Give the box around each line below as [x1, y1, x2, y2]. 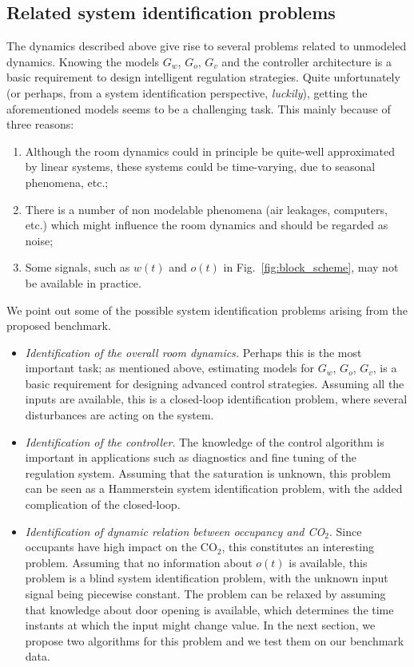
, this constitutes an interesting [221, 538, 375, 555]
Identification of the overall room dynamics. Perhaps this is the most [25, 343, 362, 360]
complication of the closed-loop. [25, 496, 181, 513]
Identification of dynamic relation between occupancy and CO [25, 522, 325, 539]
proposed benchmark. [6, 317, 111, 334]
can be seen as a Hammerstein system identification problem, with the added [25, 480, 403, 497]
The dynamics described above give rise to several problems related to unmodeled [6, 38, 407, 54]
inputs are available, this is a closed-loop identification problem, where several [25, 391, 408, 407]
